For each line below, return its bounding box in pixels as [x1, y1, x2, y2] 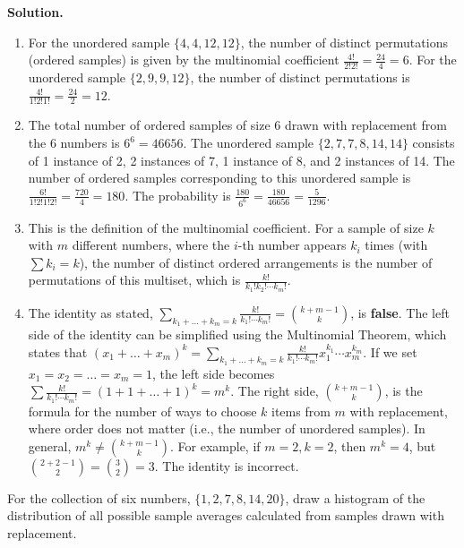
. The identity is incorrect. [154, 456, 299, 475]
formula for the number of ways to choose [28, 401, 257, 420]
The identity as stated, [28, 303, 153, 321]
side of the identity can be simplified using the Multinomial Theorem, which [28, 324, 447, 343]
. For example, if [170, 436, 261, 455]
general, [28, 436, 72, 455]
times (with [365, 235, 428, 254]
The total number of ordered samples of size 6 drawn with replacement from [28, 116, 447, 134]
